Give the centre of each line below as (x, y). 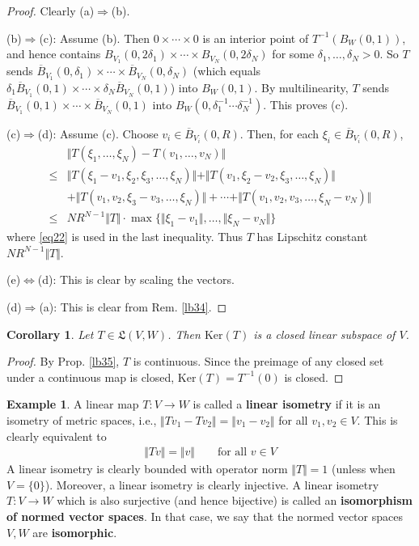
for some (293, 54)
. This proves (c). (306, 104)
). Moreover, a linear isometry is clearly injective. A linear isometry (212, 484)
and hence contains (54, 54)
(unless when (364, 469)
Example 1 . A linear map (73, 404)
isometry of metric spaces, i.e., (82, 420)
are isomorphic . (75, 532)
